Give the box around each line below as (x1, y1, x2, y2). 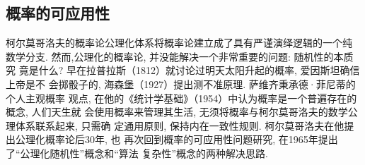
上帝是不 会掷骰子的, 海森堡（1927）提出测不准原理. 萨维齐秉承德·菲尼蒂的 (6, 76, 356, 91)
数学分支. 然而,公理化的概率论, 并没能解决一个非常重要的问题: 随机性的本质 (6, 49, 354, 63)
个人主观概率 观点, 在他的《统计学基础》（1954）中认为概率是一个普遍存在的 (6, 90, 357, 105)
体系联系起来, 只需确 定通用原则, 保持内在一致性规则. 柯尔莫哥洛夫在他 (15, 118, 344, 133)
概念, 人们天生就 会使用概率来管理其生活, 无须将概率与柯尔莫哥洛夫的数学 (6, 104, 348, 119)
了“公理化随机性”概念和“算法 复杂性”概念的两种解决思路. (6, 145, 268, 160)
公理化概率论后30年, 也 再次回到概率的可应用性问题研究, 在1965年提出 (15, 132, 338, 147)
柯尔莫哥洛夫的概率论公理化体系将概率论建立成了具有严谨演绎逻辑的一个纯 (6, 35, 352, 50)
